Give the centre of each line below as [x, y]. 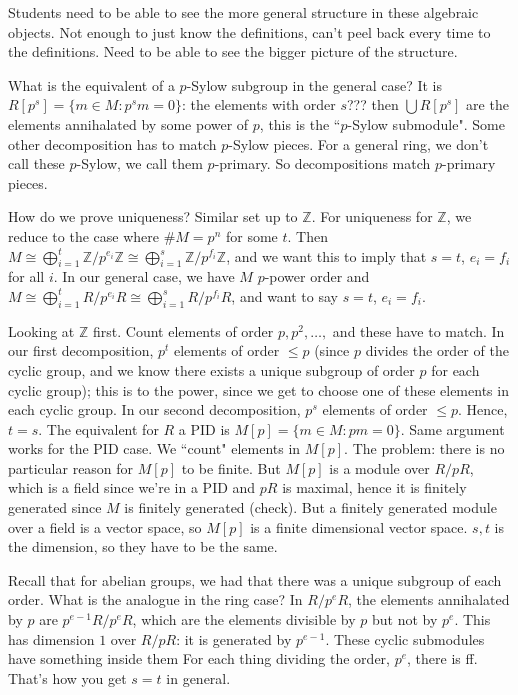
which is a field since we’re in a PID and [132, 487]
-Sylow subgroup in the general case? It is [314, 84]
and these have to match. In [418, 330]
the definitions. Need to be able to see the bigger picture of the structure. [233, 51]
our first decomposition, [81, 350]
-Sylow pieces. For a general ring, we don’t [358, 143]
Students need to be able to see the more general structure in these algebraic [243, 12]
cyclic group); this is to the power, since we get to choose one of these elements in [258, 389]
